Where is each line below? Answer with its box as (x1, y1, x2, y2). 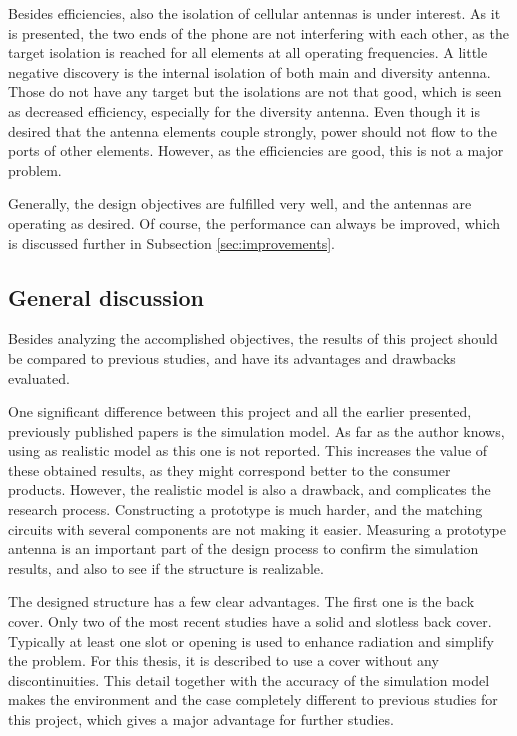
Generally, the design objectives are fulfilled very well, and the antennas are (8, 193, 472, 214)
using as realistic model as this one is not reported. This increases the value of (8, 440, 488, 461)
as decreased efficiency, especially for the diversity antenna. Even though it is (8, 100, 481, 121)
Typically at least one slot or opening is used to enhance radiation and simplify (8, 630, 494, 651)
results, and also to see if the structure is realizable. (8, 557, 324, 578)
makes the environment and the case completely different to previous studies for (8, 689, 498, 710)
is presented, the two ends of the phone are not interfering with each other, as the (8, 22, 509, 43)
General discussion (8, 281, 205, 312)
